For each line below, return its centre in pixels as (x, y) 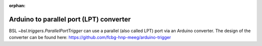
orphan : (17, 6)
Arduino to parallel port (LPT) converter (70, 19)
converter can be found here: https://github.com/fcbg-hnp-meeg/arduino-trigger (90, 37)
